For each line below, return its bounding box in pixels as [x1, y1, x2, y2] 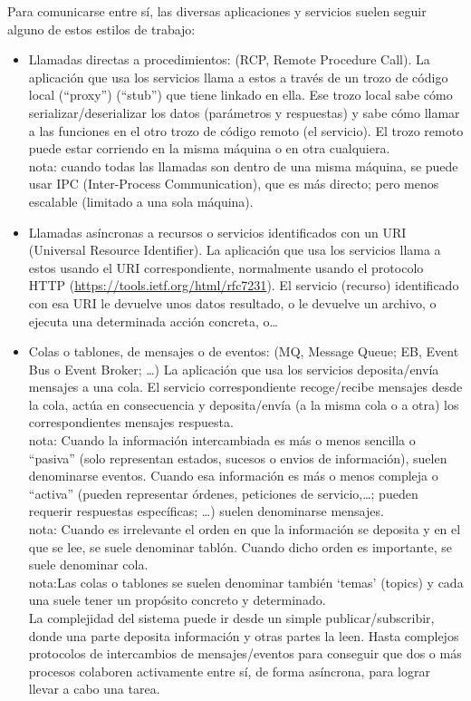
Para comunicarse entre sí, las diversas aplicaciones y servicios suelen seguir [7, 2, 427, 20]
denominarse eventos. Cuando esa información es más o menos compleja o [28, 466, 438, 485]
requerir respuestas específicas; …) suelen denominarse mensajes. [28, 501, 384, 521]
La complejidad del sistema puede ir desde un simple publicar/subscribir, [28, 609, 435, 627]
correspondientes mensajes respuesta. [28, 413, 234, 432]
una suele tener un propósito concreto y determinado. [28, 590, 326, 609]
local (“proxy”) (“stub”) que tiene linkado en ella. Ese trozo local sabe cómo [28, 85, 453, 104]
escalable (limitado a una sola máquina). [28, 191, 254, 210]
